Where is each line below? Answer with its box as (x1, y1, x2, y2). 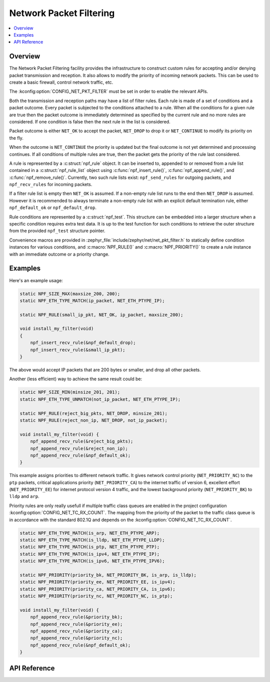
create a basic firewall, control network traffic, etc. (9, 79, 113, 85)
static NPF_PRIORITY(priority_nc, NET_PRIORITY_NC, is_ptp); (19, 593, 173, 599)
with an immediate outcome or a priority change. (9, 251, 109, 257)
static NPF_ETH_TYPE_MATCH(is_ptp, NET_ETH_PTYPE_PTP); (19, 544, 160, 550)
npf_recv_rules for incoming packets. (9, 181, 92, 187)
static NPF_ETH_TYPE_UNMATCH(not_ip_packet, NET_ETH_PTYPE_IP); (19, 396, 181, 402)
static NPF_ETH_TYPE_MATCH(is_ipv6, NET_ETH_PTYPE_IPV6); (19, 558, 165, 564)
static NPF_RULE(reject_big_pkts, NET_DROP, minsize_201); (19, 410, 167, 416)
